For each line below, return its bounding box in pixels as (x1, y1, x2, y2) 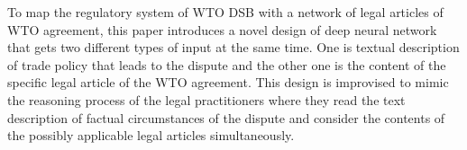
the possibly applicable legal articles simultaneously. (7, 126, 295, 145)
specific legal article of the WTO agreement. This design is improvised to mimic (7, 73, 449, 92)
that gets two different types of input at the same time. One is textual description (7, 38, 460, 57)
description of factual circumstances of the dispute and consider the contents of (7, 108, 445, 127)
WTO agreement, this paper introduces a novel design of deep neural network (7, 20, 437, 39)
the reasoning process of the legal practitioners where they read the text (7, 90, 406, 109)
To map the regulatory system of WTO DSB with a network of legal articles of (7, 3, 444, 21)
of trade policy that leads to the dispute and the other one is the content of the (7, 55, 446, 74)
